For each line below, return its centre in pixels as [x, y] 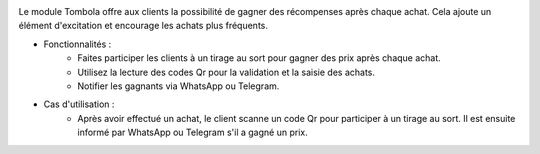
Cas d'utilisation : [79, 104]
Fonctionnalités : [77, 44]
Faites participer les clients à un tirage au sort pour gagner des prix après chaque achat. [259, 58]
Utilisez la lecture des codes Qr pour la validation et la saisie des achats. [226, 72]
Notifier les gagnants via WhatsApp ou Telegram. [178, 86]
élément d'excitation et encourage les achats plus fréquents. [143, 26]
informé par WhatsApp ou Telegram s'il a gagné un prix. [193, 132]
